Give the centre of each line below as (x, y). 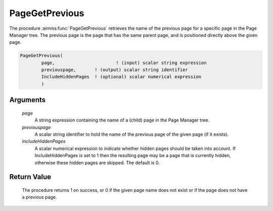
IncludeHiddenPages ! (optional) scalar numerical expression (121, 77)
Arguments (28, 100)
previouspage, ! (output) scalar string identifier (115, 70)
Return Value (30, 177)
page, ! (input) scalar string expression (124, 63)
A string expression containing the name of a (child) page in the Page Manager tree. (122, 120)
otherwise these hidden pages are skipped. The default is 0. (97, 163)
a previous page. (39, 197)
